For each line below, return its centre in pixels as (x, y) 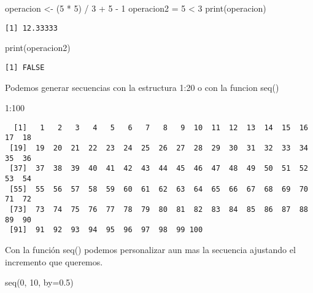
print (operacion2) (38, 48)
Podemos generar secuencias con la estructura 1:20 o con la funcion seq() (142, 87)
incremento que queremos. (54, 261)
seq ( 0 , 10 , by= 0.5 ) (39, 282)
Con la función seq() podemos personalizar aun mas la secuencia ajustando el (150, 249)
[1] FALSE (25, 67)
